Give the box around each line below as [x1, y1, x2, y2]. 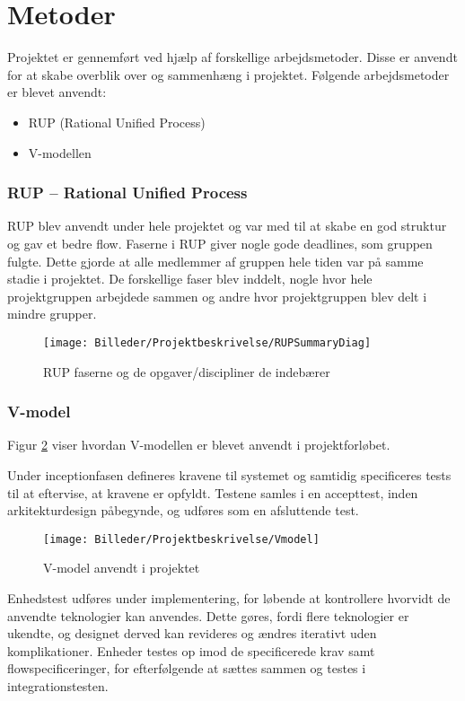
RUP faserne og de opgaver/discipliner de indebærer [43, 362, 330, 381]
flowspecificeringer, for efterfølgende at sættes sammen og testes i [7, 659, 366, 678]
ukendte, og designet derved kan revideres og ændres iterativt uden [7, 624, 377, 643]
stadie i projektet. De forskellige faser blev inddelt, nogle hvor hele [7, 269, 373, 288]
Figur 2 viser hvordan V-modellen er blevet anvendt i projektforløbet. [7, 435, 390, 454]
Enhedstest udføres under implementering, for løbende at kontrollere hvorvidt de [7, 588, 451, 607]
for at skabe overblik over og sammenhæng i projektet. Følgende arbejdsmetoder [7, 65, 450, 83]
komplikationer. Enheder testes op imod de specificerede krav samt [7, 641, 375, 660]
